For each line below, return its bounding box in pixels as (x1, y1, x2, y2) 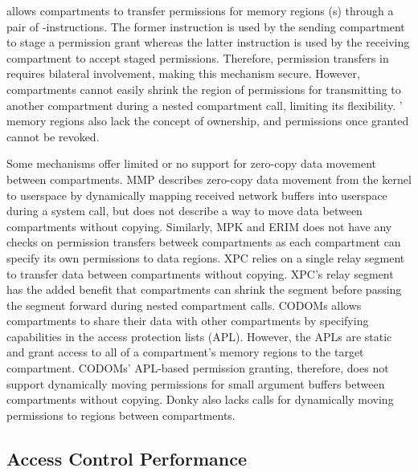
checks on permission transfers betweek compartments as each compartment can (6, 234, 401, 250)
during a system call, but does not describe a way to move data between (6, 202, 363, 219)
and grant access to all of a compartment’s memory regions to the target (6, 344, 364, 360)
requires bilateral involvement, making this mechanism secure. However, (6, 65, 360, 82)
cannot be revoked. (6, 128, 100, 144)
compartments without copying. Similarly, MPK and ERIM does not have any (6, 218, 392, 234)
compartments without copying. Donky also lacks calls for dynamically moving (6, 391, 394, 408)
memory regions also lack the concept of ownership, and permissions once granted (6, 112, 409, 129)
